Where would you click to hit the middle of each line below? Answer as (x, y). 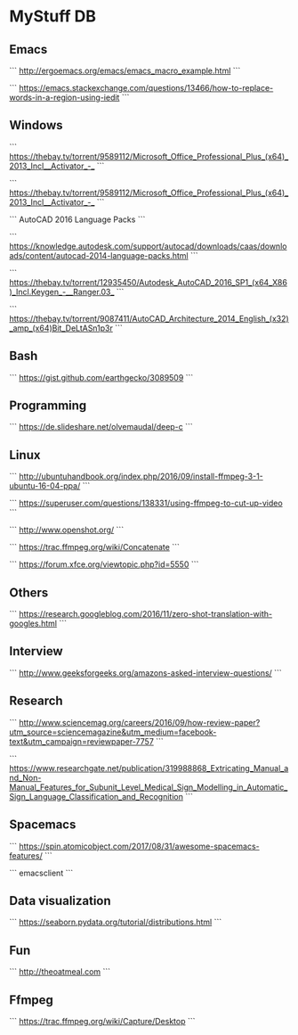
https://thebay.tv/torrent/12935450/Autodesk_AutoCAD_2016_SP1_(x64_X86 (148, 282)
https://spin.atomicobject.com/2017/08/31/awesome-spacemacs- (139, 846)
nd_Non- (25, 777)
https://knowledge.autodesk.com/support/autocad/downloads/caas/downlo (148, 246)
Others (29, 592)
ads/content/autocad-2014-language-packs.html (99, 255)
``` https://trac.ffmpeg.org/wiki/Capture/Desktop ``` (102, 1021)
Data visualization (60, 901)
